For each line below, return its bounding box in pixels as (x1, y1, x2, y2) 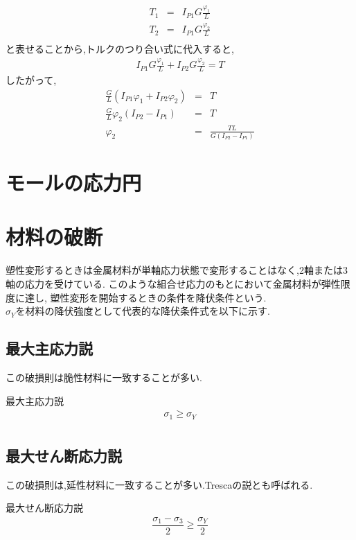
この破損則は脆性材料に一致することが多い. (6, 369, 202, 384)
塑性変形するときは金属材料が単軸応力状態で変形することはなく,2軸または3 (6, 263, 348, 277)
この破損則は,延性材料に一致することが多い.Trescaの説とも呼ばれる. (6, 477, 313, 491)
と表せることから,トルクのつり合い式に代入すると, (6, 42, 234, 56)
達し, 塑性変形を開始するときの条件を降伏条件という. (24, 290, 267, 304)
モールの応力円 (6, 168, 142, 197)
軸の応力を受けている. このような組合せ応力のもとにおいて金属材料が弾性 (6, 276, 341, 290)
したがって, (6, 73, 57, 87)
